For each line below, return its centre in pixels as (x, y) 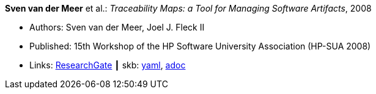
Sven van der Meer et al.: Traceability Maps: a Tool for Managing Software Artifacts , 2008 (188, 8)
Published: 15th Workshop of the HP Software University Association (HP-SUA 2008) (200, 46)
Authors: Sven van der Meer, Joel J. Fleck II (117, 27)
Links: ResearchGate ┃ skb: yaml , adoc (108, 65)
